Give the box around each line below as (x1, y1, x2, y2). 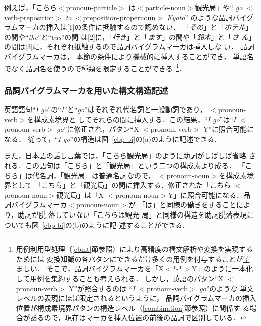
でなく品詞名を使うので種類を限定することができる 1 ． (4, 61, 186, 73)
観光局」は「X (56, 189, 104, 200)
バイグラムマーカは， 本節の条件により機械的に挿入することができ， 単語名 (4, 51, 254, 61)
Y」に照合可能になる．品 (168, 189, 250, 200)
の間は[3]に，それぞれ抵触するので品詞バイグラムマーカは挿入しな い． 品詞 (4, 41, 254, 52)
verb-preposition (4, 12, 54, 22)
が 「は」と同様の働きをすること (128, 199, 236, 210)
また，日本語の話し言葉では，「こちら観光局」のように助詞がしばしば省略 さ (4, 150, 256, 161)
